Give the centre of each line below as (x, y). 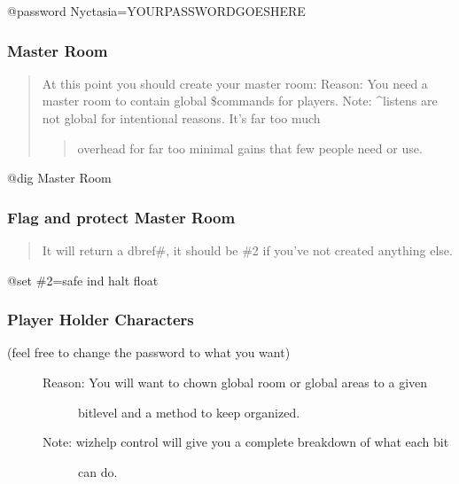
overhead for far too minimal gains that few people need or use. (250, 148)
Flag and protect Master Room (121, 217)
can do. (98, 471)
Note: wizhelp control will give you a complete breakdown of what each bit (246, 442)
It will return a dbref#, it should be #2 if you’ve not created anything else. (247, 250)
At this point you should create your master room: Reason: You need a (235, 83)
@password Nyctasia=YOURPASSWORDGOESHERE (156, 11)
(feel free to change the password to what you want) (149, 352)
